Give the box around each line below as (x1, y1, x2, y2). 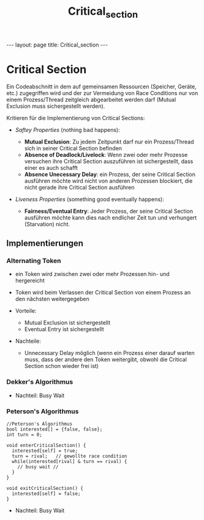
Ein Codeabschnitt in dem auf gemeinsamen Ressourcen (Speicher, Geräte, (6, 83, 197, 90)
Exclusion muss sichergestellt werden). (6, 102, 105, 110)
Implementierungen (6, 238, 84, 249)
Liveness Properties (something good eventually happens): (15, 195, 164, 203)
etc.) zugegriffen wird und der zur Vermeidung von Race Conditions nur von (6, 89, 198, 96)
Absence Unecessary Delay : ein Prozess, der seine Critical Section (24, 170, 196, 178)
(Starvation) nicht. (24, 220, 70, 227)
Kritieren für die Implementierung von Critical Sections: (6, 114, 145, 121)
